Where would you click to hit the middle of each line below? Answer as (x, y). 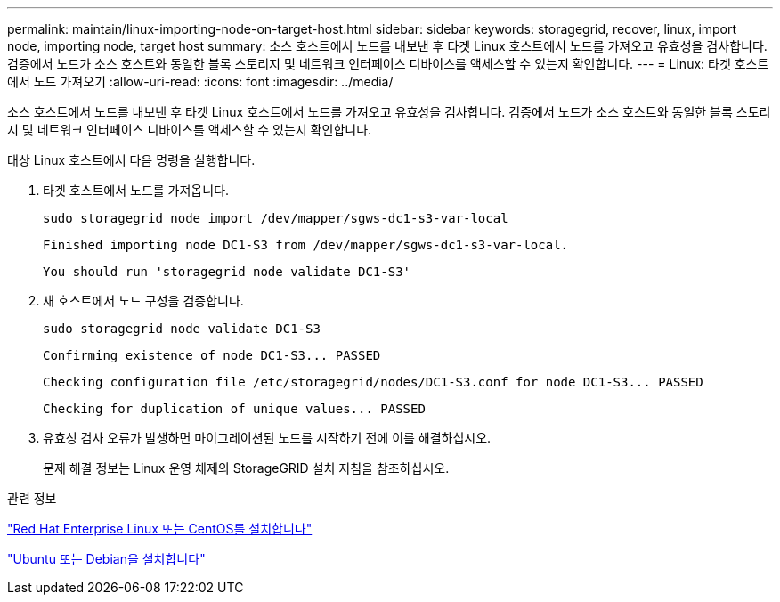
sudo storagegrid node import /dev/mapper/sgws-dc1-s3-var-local (276, 218)
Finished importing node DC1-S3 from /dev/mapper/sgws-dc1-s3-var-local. (306, 245)
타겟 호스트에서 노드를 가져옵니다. (136, 190)
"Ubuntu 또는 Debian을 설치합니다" (106, 559)
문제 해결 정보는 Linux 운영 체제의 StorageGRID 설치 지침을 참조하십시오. (246, 468)
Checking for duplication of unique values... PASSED (234, 409)
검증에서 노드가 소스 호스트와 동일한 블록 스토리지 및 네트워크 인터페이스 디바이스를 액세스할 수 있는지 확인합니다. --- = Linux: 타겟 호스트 (388, 64)
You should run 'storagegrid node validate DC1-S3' (227, 272)
